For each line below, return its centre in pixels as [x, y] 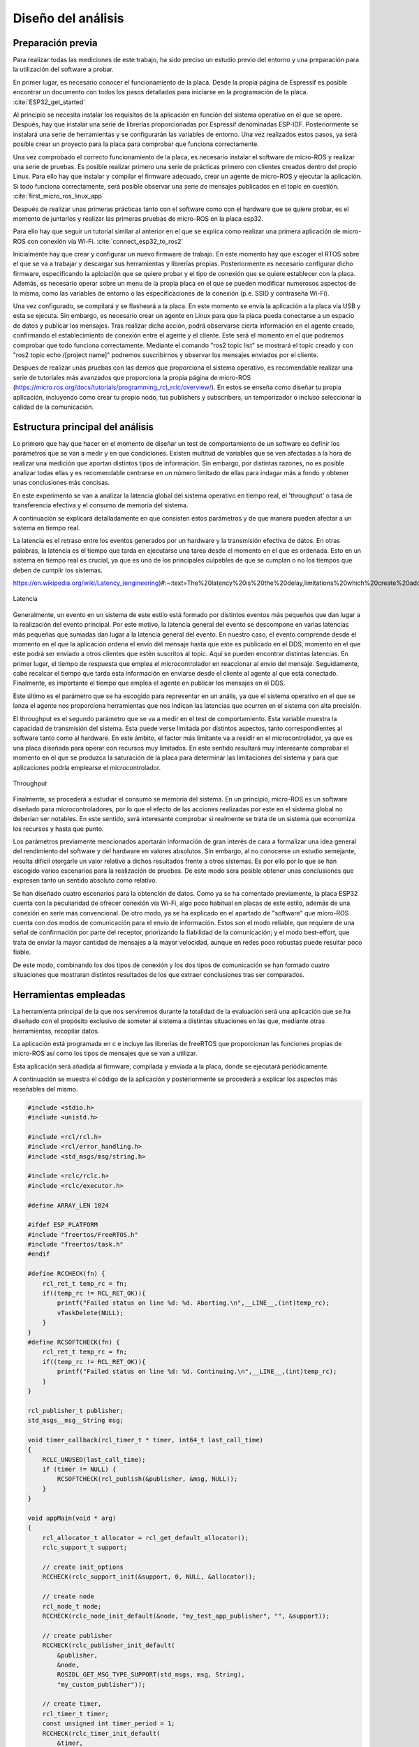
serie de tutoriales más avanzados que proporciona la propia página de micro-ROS [132, 377]
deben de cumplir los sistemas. [58, 570]
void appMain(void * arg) [72, 1518]
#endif [39, 1254]
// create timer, [72, 1704]
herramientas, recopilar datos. [56, 1031]
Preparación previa [55, 43]
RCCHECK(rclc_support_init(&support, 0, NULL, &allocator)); [149, 1577]
